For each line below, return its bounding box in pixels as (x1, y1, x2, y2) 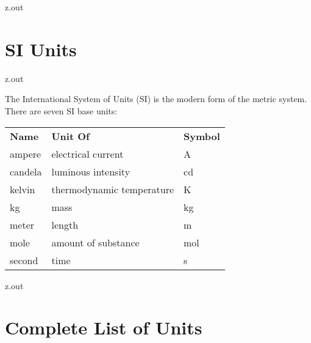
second (10, 253, 38, 267)
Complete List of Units (5, 315, 202, 340)
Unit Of (51, 128, 90, 143)
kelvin (10, 182, 35, 196)
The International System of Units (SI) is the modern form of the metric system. (5, 92, 307, 105)
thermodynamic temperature (51, 182, 174, 196)
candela (10, 164, 42, 179)
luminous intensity (51, 164, 130, 179)
